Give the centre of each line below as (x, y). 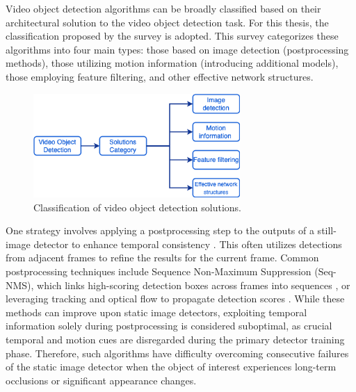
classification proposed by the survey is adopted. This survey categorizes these (172, 36)
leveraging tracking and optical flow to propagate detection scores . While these (175, 299)
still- (327, 230)
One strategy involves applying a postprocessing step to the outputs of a (160, 230)
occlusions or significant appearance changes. (101, 380)
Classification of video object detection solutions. (137, 207)
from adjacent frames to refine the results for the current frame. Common (162, 258)
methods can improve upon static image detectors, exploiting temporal (156, 312)
